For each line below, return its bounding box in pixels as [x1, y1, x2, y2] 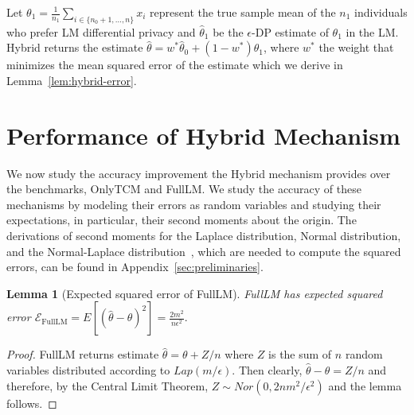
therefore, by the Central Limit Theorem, [6, 377, 209, 394]
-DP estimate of [252, 23, 329, 40]
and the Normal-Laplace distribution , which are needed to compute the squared [6, 242, 401, 259]
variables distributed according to [6, 362, 170, 378]
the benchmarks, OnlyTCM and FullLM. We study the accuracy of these [6, 180, 361, 197]
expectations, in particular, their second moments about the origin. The [6, 211, 357, 228]
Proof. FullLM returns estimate [6, 346, 159, 363]
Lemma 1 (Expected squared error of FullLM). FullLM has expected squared [6, 285, 383, 301]
